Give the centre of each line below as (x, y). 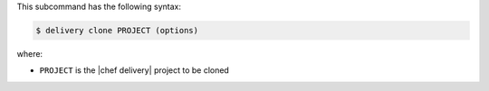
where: (30, 53)
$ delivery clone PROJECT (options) (117, 30)
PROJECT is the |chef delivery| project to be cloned (134, 70)
